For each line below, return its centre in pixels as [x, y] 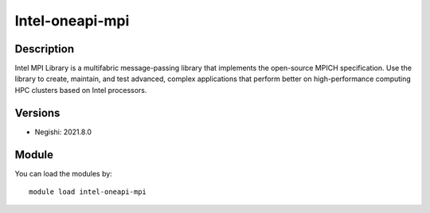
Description [45, 49]
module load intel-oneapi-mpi [88, 192]
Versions [37, 112]
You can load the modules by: [64, 173]
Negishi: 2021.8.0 [63, 132]
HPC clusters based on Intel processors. [81, 90]
